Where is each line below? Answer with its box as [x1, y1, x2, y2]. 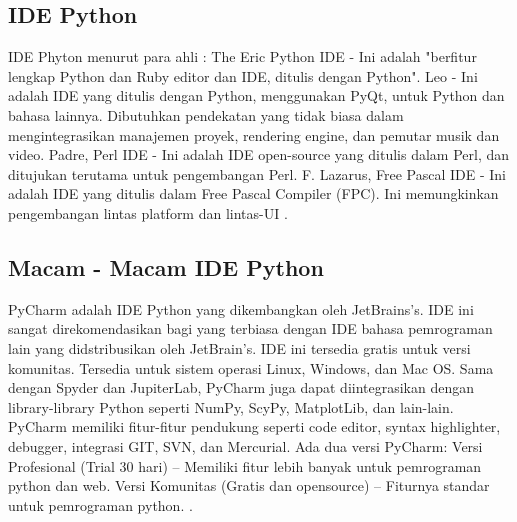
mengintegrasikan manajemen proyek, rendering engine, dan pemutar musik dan [8, 124, 500, 145]
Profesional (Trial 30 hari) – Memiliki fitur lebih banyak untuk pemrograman [8, 455, 482, 476]
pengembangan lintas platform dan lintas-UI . [8, 202, 288, 223]
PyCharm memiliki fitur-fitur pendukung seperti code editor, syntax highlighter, [8, 416, 501, 437]
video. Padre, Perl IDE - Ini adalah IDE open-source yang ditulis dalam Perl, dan [8, 144, 510, 165]
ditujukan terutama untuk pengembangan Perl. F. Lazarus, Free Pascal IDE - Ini [8, 163, 506, 184]
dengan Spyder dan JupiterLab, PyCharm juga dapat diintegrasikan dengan [8, 377, 475, 398]
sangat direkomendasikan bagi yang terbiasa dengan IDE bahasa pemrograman [8, 318, 493, 339]
